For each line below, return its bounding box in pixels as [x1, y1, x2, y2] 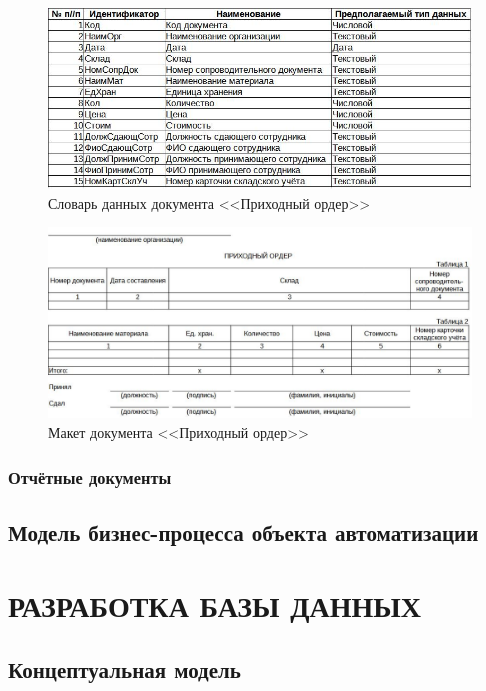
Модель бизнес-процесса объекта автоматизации [8, 516, 479, 547]
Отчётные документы [8, 464, 172, 489]
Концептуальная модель [8, 654, 241, 685]
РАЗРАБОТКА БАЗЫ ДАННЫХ [8, 585, 422, 626]
